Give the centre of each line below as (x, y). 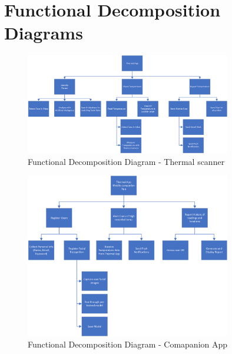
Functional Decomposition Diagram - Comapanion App (128, 344)
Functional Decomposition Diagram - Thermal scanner (126, 161)
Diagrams (44, 33)
